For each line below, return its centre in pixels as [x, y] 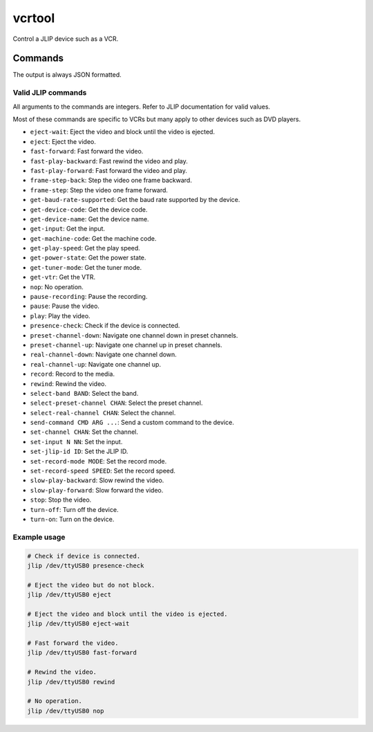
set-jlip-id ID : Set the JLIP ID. [79, 451]
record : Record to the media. [73, 374]
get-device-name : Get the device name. [89, 219]
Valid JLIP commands [50, 93]
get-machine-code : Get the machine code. [93, 238]
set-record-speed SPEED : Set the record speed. [103, 471]
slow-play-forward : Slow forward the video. [97, 490]
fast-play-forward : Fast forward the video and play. [109, 170]
